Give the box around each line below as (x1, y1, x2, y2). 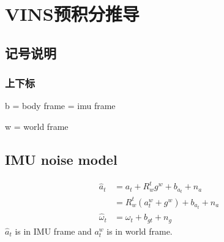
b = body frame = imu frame (5, 99, 116, 112)
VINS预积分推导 (5, 1, 140, 26)
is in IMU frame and (15, 224, 92, 237)
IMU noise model (5, 149, 118, 168)
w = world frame (5, 119, 69, 132)
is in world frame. (106, 224, 173, 237)
